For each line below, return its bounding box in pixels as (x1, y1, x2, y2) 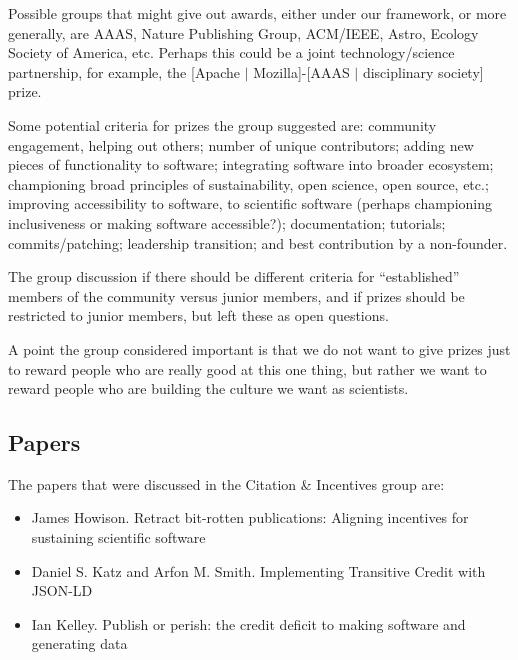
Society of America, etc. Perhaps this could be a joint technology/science (8, 42, 455, 63)
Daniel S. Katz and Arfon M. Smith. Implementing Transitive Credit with (31, 560, 486, 581)
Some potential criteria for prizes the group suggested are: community (8, 114, 437, 135)
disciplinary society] (362, 61, 484, 82)
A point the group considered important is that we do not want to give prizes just (8, 338, 511, 359)
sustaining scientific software (31, 527, 206, 548)
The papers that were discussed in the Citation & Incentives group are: (8, 473, 445, 494)
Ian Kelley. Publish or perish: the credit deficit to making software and (31, 613, 466, 634)
